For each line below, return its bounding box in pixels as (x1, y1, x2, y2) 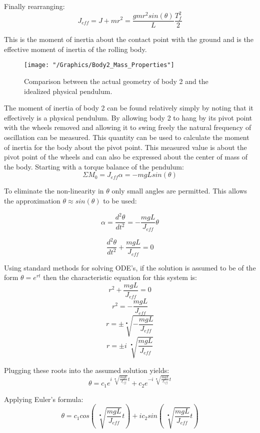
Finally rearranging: (4, 1, 65, 11)
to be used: (103, 195, 137, 205)
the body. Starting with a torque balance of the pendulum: (4, 161, 184, 171)
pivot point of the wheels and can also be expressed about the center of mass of (4, 151, 248, 162)
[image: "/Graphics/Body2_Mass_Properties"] (24, 61, 174, 69)
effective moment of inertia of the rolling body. (4, 43, 147, 54)
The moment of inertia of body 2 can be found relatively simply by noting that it (4, 102, 253, 113)
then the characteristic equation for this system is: (43, 272, 197, 282)
